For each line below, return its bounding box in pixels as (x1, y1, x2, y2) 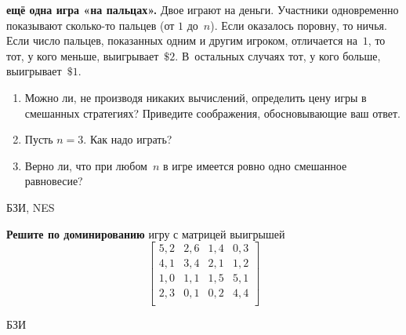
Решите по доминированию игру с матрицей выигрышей (6, 225, 285, 242)
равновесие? (24, 173, 83, 189)
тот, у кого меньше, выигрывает (6, 47, 159, 64)
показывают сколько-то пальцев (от (6, 16, 175, 33)
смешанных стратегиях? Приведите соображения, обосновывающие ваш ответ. (24, 104, 401, 121)
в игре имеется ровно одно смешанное (163, 157, 347, 173)
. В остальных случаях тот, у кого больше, (175, 47, 381, 64)
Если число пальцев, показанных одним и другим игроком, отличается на (6, 32, 357, 49)
